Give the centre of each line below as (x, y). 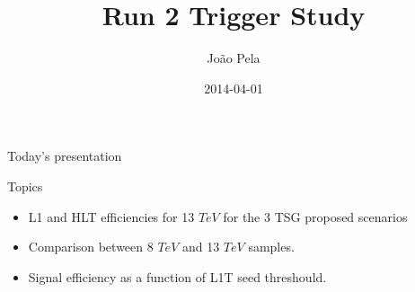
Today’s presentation (65, 156)
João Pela (234, 58)
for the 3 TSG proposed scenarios (315, 216)
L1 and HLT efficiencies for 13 (111, 216)
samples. (271, 247)
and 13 (201, 247)
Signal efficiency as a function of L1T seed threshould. (177, 276)
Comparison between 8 (91, 247)
